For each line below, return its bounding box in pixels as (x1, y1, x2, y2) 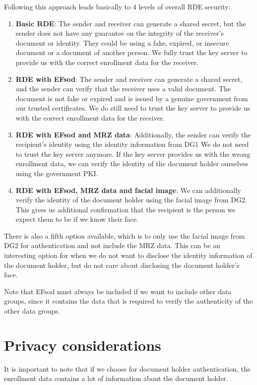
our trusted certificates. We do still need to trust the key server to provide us (15, 103, 251, 113)
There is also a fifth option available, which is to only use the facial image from (4, 230, 245, 241)
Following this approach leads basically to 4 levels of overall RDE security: (4, 1, 231, 11)
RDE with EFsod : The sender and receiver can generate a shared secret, (15, 73, 243, 84)
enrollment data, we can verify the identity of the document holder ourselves (15, 158, 249, 169)
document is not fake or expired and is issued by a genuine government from (15, 93, 248, 103)
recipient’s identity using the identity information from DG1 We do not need (15, 139, 249, 149)
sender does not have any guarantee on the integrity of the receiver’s (15, 28, 224, 38)
